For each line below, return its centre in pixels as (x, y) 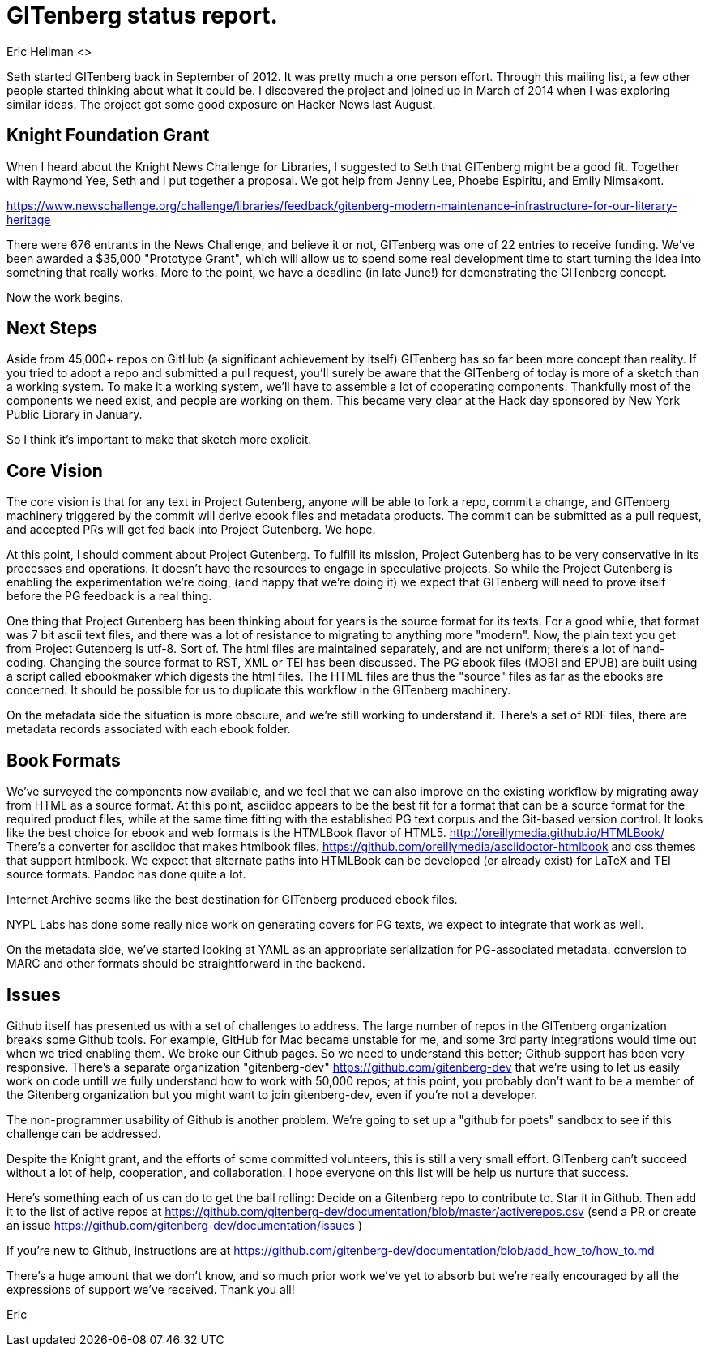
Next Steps (52, 329)
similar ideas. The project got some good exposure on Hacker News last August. (221, 104)
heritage (29, 219)
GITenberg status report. (142, 15)
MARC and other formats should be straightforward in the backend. (186, 964)
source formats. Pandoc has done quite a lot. (126, 874)
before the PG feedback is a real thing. (109, 596)
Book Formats (64, 760)
